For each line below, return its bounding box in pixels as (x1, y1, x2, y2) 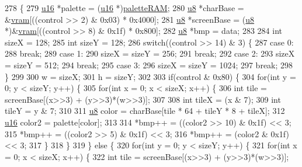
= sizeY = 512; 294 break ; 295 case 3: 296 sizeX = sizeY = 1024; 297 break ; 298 (5, 58, 293, 71)
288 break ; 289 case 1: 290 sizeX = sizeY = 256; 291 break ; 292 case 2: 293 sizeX (5, 47, 295, 60)
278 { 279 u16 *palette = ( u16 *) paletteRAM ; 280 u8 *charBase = (5, 2, 244, 13)
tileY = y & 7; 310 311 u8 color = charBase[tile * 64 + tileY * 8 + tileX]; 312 (5, 105, 285, 117)
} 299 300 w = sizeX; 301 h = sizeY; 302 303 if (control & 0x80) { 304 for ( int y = (5, 70, 296, 82)
